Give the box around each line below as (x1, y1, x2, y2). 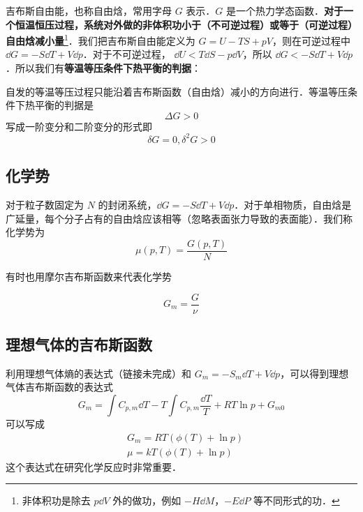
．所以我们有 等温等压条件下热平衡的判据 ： (6, 61, 201, 75)
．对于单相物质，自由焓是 (234, 197, 352, 212)
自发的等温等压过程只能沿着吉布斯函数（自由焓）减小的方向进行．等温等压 (6, 84, 348, 98)
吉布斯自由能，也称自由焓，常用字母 (6, 3, 172, 17)
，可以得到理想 (280, 366, 349, 380)
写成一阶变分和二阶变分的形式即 (6, 119, 152, 133)
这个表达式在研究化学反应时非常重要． (6, 459, 181, 474)
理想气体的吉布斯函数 (6, 333, 152, 354)
